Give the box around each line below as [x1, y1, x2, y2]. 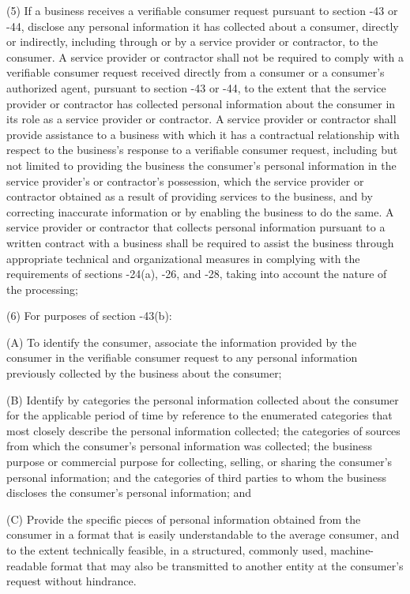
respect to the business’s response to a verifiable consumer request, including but [6, 141, 398, 158]
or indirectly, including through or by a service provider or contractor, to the [6, 33, 378, 50]
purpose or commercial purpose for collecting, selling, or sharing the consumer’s [6, 453, 393, 470]
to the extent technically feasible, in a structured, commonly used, [6, 542, 327, 558]
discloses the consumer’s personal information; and [6, 484, 252, 501]
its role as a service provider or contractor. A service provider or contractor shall [6, 111, 397, 127]
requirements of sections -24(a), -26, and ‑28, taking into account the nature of [6, 265, 387, 282]
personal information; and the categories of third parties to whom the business [6, 468, 386, 485]
